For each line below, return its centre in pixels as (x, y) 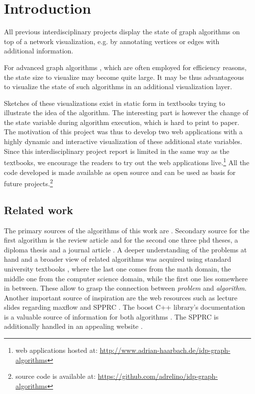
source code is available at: (55, 376)
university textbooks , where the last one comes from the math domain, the (117, 268)
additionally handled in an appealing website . (73, 326)
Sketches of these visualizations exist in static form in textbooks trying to (115, 103)
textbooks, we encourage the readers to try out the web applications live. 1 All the (127, 161)
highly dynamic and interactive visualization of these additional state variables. (123, 141)
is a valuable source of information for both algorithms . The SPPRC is (111, 316)
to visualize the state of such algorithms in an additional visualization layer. (118, 86)
